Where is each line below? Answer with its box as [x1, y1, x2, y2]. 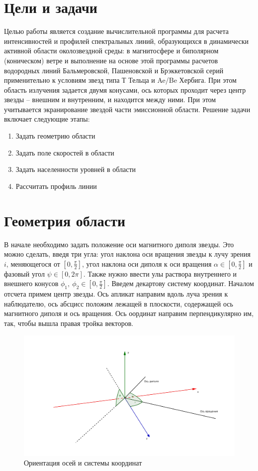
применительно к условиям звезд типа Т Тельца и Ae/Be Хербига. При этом [4, 75, 237, 85]
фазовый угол [4, 268, 45, 279]
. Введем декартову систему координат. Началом [107, 278, 254, 289]
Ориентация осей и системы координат [24, 458, 142, 468]
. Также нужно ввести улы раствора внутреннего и [83, 268, 237, 279]
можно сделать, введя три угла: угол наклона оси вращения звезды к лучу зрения [4, 249, 251, 259]
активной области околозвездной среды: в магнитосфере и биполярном [4, 45, 219, 56]
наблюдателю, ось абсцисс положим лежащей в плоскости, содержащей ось [4, 298, 233, 309]
